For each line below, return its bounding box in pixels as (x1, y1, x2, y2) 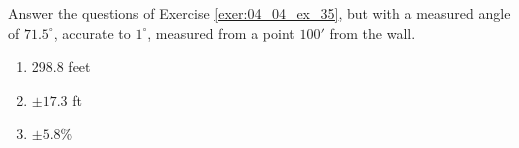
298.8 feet (31, 56, 91, 77)
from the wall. (329, 22, 416, 43)
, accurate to (53, 22, 131, 43)
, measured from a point (147, 22, 295, 43)
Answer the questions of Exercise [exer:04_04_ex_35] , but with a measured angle (8, 3, 511, 23)
